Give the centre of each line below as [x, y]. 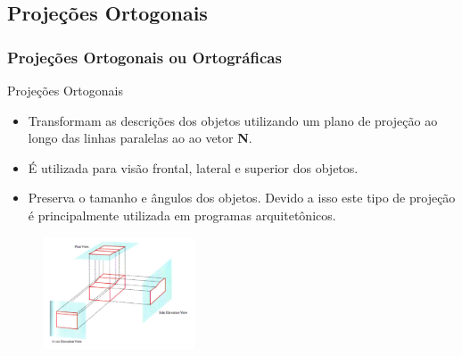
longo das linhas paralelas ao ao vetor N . [140, 138]
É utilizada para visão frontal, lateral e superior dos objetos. [193, 167]
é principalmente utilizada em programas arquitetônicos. [182, 215]
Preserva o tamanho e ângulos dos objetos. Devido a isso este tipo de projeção [242, 198]
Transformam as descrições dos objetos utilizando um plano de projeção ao [233, 120]
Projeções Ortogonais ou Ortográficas [144, 57]
